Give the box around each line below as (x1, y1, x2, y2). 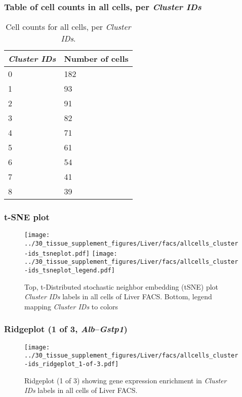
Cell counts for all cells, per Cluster (6, 21, 131, 33)
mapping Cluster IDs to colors (24, 301, 118, 311)
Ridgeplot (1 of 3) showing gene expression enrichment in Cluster (24, 375, 227, 385)
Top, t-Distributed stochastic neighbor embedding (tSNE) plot (24, 281, 219, 292)
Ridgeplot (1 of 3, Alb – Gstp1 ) (4, 323, 128, 335)
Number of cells (64, 53, 129, 65)
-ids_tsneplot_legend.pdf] (24, 267, 115, 274)
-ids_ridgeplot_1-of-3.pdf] (24, 361, 119, 368)
